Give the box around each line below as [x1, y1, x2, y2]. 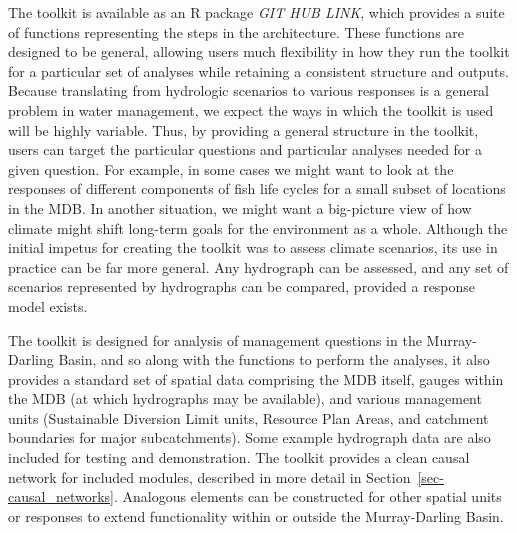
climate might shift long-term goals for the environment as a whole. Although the [8, 217, 508, 238]
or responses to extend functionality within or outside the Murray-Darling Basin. [8, 505, 504, 526]
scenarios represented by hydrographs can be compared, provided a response [8, 276, 476, 297]
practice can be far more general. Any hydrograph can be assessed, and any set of [8, 256, 509, 277]
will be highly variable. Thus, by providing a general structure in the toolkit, [8, 119, 479, 140]
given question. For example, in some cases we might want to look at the [8, 158, 454, 179]
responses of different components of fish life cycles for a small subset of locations [8, 178, 506, 199]
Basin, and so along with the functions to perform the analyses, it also [58, 349, 490, 370]
